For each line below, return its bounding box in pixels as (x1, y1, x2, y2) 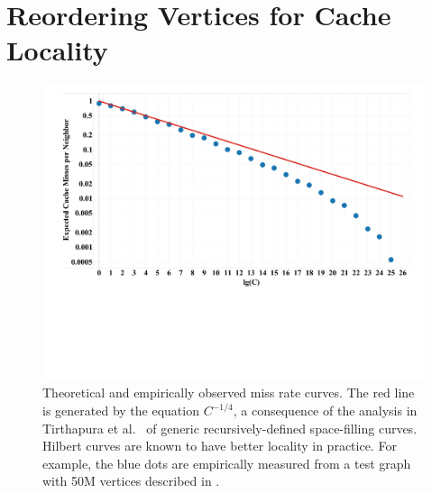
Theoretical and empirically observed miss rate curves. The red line (42, 383, 415, 402)
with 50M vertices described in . (42, 471, 220, 490)
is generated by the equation (42, 401, 199, 420)
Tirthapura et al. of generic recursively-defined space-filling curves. (42, 418, 418, 437)
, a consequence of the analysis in (233, 401, 418, 420)
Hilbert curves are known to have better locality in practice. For (42, 436, 397, 455)
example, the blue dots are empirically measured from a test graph (42, 453, 411, 472)
